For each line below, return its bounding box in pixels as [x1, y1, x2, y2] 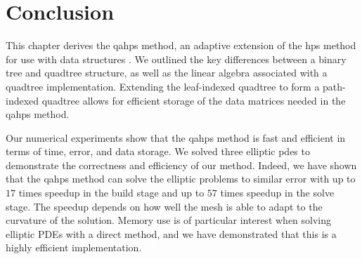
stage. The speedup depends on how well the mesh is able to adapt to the [6, 199, 323, 213]
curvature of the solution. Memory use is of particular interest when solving [6, 213, 332, 227]
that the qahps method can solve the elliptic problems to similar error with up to [6, 171, 356, 186]
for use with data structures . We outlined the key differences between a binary [6, 51, 347, 66]
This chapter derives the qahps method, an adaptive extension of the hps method [6, 38, 356, 53]
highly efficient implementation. [6, 240, 142, 255]
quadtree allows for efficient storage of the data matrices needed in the [41, 93, 346, 107]
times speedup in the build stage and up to [18, 185, 205, 200]
